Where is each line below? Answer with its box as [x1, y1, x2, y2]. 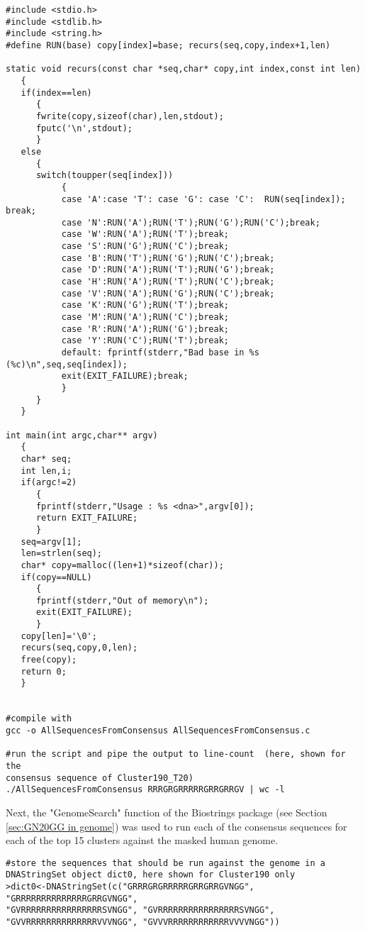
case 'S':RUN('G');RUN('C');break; [61, 241, 229, 252]
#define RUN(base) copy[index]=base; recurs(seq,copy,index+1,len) [6, 40, 331, 50]
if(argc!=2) [21, 477, 77, 488]
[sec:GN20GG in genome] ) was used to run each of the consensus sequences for [6, 819, 347, 833]
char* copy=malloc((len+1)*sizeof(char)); [21, 560, 224, 570]
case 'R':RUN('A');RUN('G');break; [61, 323, 229, 334]
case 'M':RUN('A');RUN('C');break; [61, 312, 229, 323]
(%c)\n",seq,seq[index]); [6, 359, 128, 370]
